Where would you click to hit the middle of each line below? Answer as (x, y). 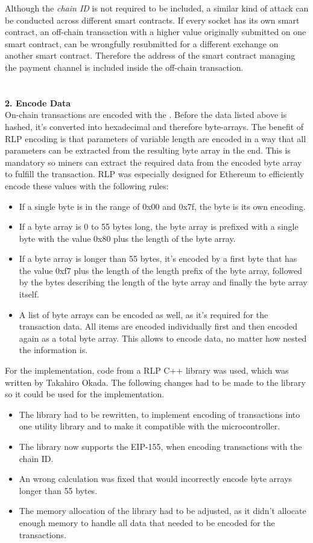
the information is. (53, 350)
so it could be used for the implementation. (85, 394)
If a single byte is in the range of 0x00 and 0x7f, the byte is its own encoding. (162, 206)
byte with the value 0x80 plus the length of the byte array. (127, 238)
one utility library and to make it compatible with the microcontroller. (150, 426)
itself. (29, 294)
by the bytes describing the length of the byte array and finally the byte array (163, 282)
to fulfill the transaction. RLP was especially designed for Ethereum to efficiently (155, 174)
